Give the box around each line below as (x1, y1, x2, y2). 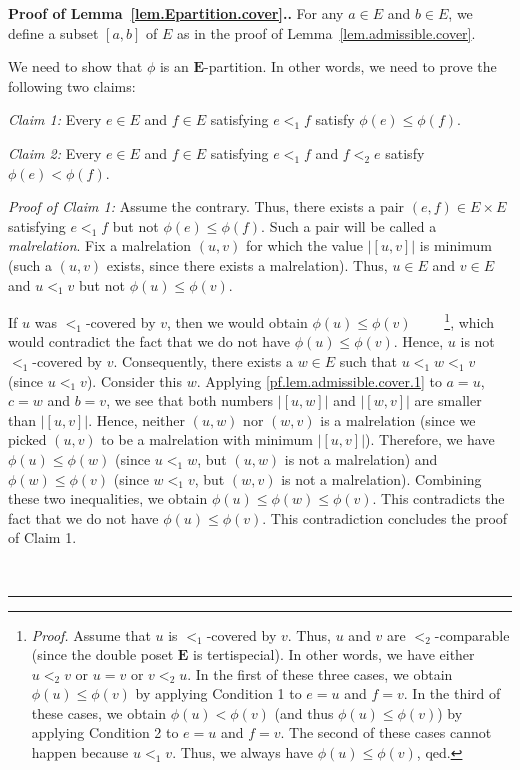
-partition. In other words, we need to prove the (204, 56, 497, 77)
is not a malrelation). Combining (281, 468, 482, 489)
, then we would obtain (167, 311, 308, 332)
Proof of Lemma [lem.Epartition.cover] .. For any (8, 3, 344, 23)
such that (339, 350, 398, 371)
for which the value (245, 235, 364, 256)
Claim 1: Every (8, 109, 102, 130)
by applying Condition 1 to (135, 683, 302, 704)
